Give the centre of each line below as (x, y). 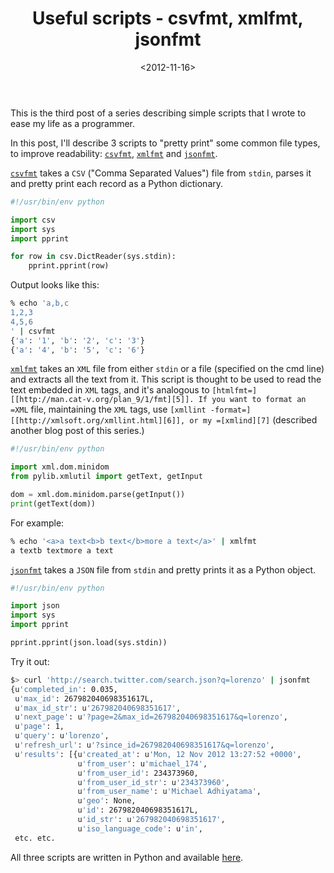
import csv (33, 220)
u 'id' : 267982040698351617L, (138, 810)
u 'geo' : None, (107, 801)
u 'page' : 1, (39, 727)
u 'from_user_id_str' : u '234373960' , (153, 782)
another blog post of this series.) (77, 431)
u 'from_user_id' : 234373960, (138, 773)
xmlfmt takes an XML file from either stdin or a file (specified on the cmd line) (167, 369)
